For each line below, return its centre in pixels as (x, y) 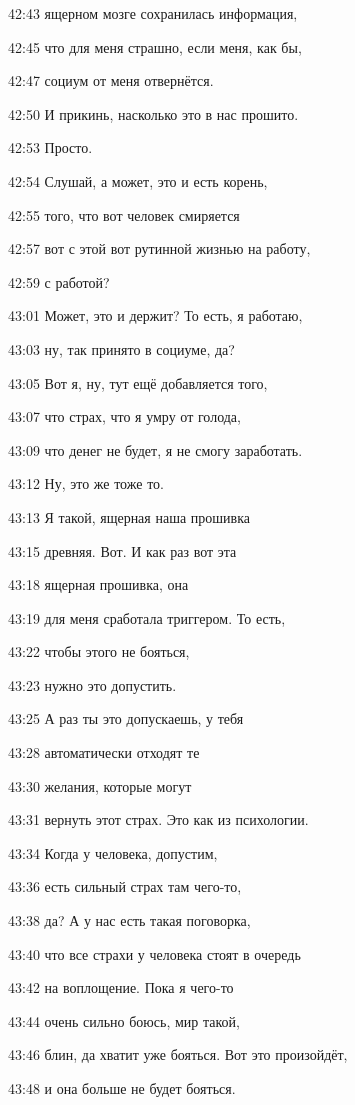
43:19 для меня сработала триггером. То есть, (147, 617)
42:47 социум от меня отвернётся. (111, 80)
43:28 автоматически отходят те (104, 752)
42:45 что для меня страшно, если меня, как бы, (155, 46)
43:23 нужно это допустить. (92, 684)
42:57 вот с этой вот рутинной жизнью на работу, (159, 248)
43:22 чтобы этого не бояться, (99, 651)
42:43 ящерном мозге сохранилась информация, (153, 13)
